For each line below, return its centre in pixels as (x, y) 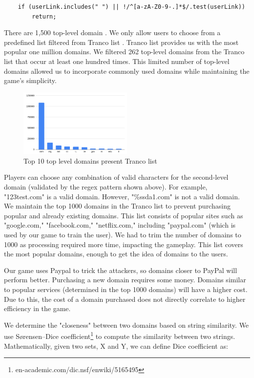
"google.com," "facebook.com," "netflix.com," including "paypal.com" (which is (120, 225)
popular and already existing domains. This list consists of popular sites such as (124, 215)
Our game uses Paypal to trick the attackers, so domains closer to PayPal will (121, 270)
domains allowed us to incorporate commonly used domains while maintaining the (127, 71)
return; (44, 16)
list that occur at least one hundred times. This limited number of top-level (117, 61)
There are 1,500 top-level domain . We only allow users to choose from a (112, 32)
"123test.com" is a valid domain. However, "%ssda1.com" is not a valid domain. (122, 196)
